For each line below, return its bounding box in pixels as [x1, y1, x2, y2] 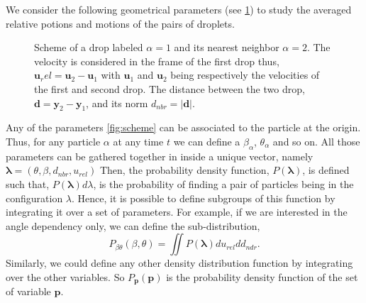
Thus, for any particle [6, 133, 101, 148]
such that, [6, 176, 50, 191]
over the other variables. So [6, 269, 125, 284]
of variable [6, 284, 51, 299]
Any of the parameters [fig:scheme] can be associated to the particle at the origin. [6, 120, 361, 135]
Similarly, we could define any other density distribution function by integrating [6, 255, 353, 270]
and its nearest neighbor [174, 40, 279, 55]
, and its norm [86, 95, 148, 110]
